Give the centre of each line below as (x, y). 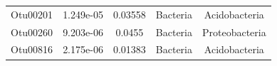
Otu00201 (32, 14)
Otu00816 (32, 49)
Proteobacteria (234, 32)
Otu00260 (32, 32)
